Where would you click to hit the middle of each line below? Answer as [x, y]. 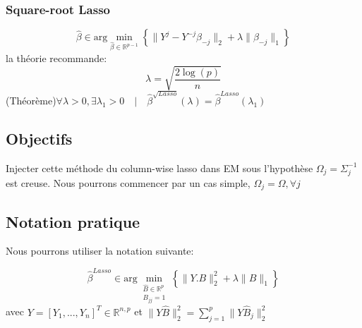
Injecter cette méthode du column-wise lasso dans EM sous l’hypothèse [159, 168]
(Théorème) [31, 101]
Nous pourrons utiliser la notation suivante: [100, 251]
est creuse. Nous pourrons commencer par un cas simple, [128, 182]
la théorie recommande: [56, 58]
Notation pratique [73, 221]
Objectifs [39, 139]
